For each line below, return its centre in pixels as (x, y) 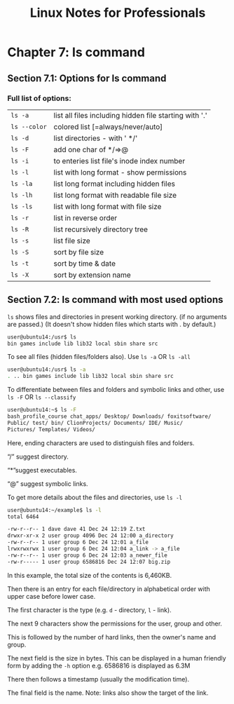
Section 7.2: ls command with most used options (115, 300)
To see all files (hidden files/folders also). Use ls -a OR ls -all (99, 357)
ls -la (22, 183)
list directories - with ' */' (96, 138)
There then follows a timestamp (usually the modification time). (98, 679)
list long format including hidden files (114, 184)
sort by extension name (92, 275)
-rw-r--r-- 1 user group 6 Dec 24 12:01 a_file (78, 542)
